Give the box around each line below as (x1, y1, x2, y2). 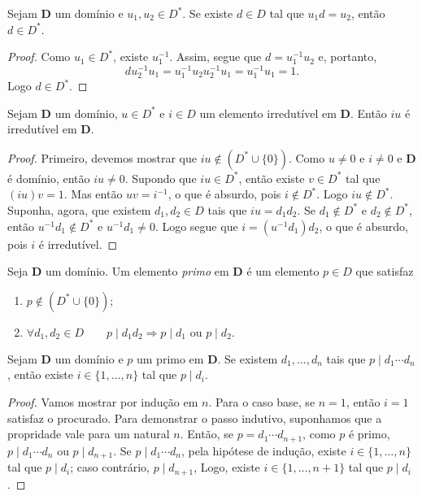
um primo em (137, 350, 204, 367)
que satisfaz (355, 263, 414, 280)
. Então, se (180, 425, 233, 442)
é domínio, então (7, 169, 90, 186)
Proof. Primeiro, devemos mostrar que (7, 149, 197, 166)
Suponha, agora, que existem (7, 201, 151, 218)
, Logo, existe (194, 459, 260, 476)
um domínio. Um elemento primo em (45, 263, 229, 280)
